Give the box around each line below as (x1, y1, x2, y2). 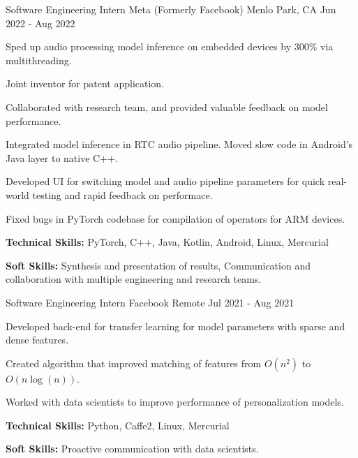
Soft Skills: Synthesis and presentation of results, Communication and (6, 258, 311, 272)
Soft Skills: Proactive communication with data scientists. (6, 441, 259, 456)
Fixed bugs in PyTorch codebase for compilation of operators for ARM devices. (6, 211, 345, 226)
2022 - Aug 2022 (6, 15, 75, 30)
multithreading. (6, 52, 72, 67)
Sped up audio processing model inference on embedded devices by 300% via (6, 39, 334, 54)
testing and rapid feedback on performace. (32, 187, 213, 202)
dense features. (6, 332, 69, 347)
